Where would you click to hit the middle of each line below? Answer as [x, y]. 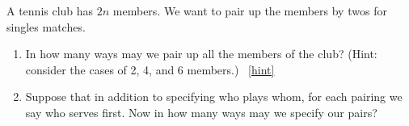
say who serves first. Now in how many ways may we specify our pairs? [201, 112]
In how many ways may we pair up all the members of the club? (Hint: [201, 54]
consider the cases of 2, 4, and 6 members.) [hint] [150, 69]
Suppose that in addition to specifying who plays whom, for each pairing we [214, 97]
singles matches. [46, 26]
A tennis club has [50, 10]
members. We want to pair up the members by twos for [250, 10]
